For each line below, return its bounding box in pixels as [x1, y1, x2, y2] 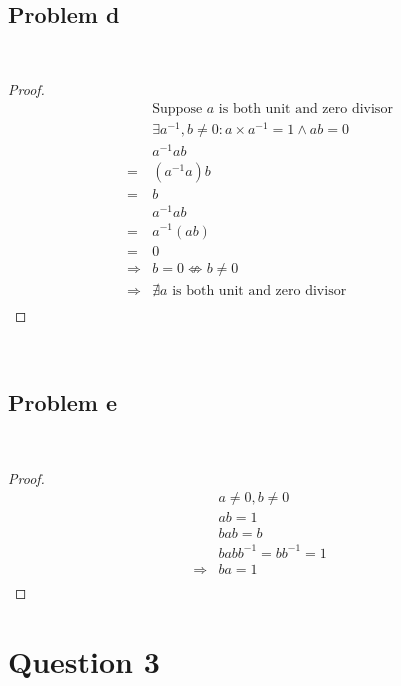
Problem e [8, 387, 117, 418]
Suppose [152, 102, 203, 116]
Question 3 [8, 640, 160, 681]
